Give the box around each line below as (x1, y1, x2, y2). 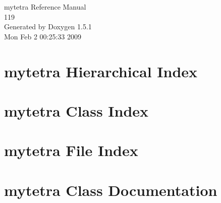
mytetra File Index (4, 140, 138, 161)
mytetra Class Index (4, 100, 149, 121)
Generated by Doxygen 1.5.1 (4, 21, 92, 32)
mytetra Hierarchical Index (4, 61, 198, 81)
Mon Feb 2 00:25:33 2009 (4, 31, 82, 41)
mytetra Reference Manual (4, 2, 86, 12)
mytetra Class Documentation (4, 179, 217, 200)
